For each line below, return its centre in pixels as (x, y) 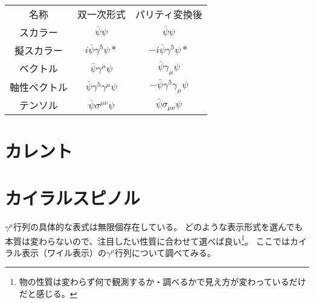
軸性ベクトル (39, 87)
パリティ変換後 (169, 14)
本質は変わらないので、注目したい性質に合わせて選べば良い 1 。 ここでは (147, 240)
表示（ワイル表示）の (64, 252)
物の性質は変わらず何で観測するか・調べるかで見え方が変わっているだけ (162, 282)
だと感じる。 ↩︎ (48, 293)
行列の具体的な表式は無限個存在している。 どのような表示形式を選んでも (158, 226)
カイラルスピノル (73, 198)
